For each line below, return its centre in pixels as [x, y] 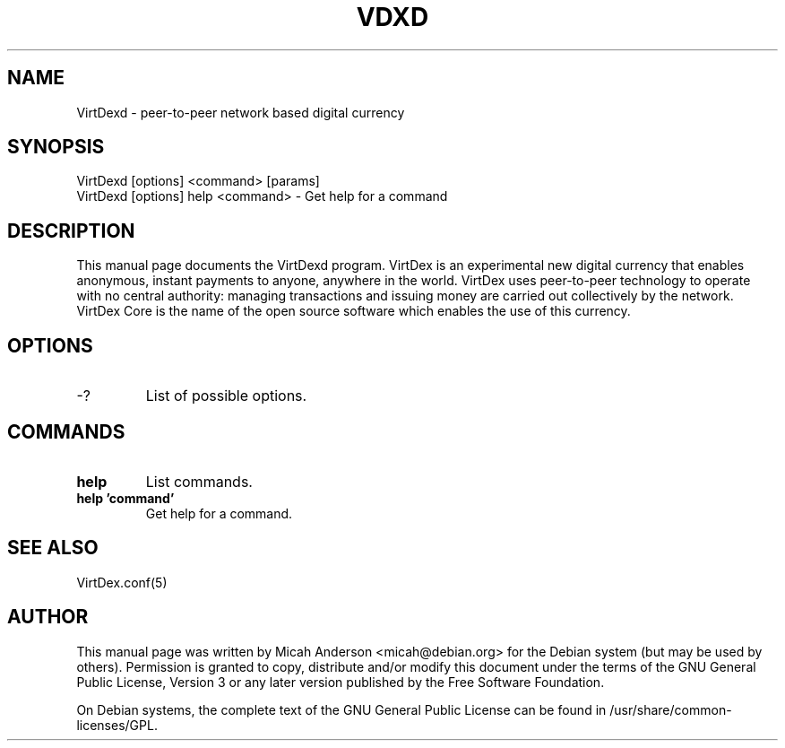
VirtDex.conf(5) [122, 582]
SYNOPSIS [56, 147]
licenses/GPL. [117, 725]
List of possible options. [226, 396]
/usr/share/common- [671, 709]
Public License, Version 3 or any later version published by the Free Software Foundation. [341, 682]
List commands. [199, 481]
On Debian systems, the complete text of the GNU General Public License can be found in [341, 709]
